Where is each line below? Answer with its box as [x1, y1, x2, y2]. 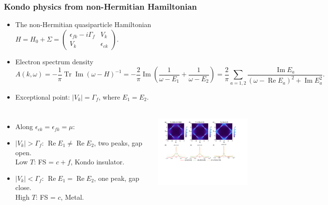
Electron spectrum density [15, 56, 93, 66]
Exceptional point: [15, 91, 70, 102]
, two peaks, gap [94, 137, 142, 147]
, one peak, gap [94, 173, 139, 183]
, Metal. [60, 191, 84, 202]
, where [98, 91, 120, 102]
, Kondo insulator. [70, 157, 124, 167]
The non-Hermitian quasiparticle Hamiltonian [15, 19, 151, 29]
